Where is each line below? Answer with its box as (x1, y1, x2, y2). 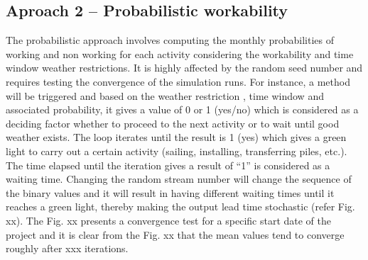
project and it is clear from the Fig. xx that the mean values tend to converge (6, 227, 345, 242)
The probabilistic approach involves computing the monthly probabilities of (6, 33, 335, 47)
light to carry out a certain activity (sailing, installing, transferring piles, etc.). (6, 143, 347, 158)
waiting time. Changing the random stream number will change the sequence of (6, 171, 352, 186)
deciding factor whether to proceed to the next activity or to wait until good (6, 115, 340, 130)
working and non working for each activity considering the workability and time (6, 46, 354, 61)
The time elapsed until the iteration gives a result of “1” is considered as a (6, 157, 330, 172)
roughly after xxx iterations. (6, 241, 129, 256)
